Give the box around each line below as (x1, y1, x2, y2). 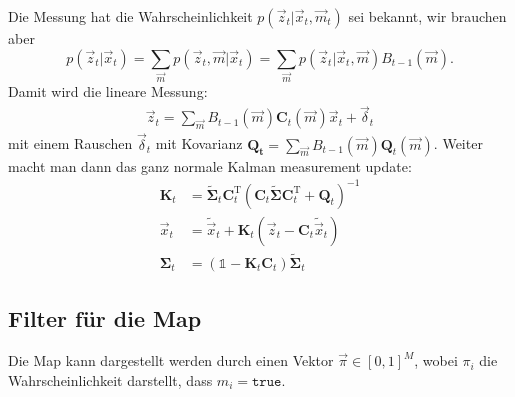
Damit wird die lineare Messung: (8, 81, 208, 102)
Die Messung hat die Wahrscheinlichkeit (8, 6, 253, 26)
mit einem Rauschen (8, 133, 133, 154)
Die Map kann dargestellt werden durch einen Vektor (8, 350, 334, 371)
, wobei (414, 350, 458, 371)
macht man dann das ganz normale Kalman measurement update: (8, 155, 412, 176)
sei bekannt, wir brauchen (348, 6, 507, 26)
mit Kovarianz (155, 133, 243, 154)
